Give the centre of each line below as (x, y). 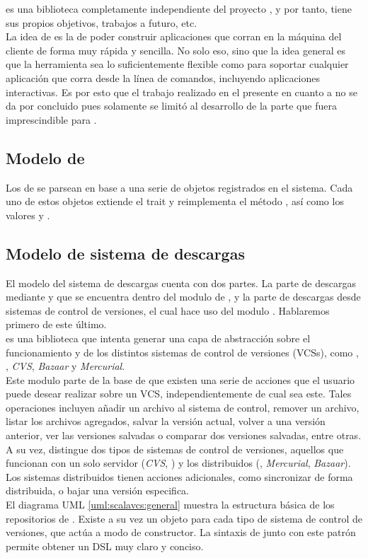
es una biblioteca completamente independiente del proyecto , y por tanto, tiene (179, 8)
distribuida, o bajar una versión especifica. (97, 490)
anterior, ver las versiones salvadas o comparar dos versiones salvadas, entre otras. (184, 435)
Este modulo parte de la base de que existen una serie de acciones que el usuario (180, 379)
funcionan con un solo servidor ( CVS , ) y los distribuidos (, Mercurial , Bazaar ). (178, 463)
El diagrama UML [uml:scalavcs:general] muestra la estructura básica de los (170, 505)
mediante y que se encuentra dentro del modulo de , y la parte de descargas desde (183, 297)
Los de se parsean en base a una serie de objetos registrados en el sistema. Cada (179, 187)
